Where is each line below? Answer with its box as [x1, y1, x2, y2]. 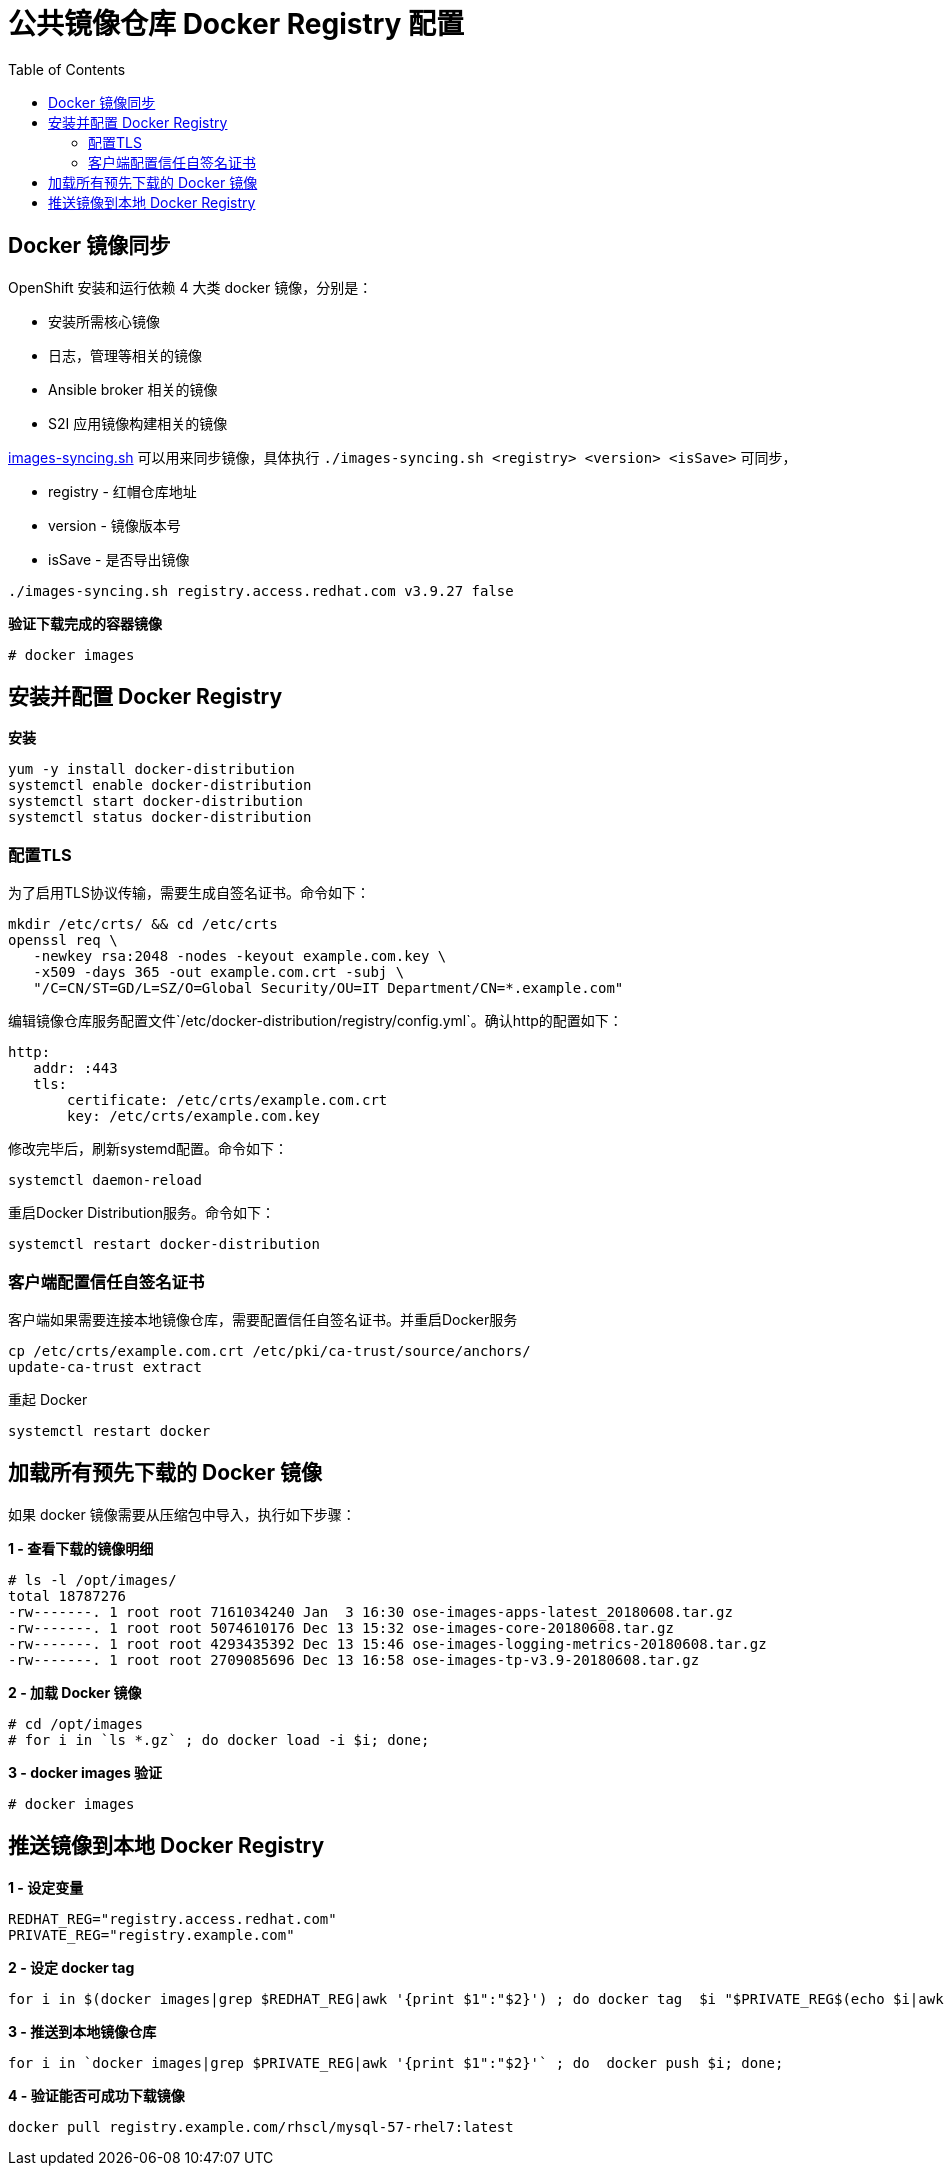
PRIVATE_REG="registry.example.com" [8, 1926, 295, 1943]
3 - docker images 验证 [8, 1763, 163, 1781]
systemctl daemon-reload [8, 1172, 202, 1189]
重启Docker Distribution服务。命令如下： [8, 1204, 275, 1222]
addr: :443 [33, 1060, 118, 1077]
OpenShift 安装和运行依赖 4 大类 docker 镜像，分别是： [8, 278, 373, 296]
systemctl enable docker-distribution [8, 777, 312, 794]
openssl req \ [8, 932, 118, 949]
